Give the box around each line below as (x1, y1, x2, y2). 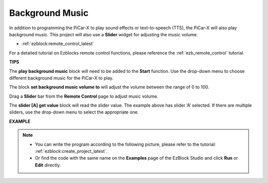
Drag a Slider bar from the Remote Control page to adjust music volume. (9, 93, 158, 99)
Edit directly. (35, 162, 61, 168)
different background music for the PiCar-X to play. (9, 75, 114, 81)
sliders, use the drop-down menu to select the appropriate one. (9, 109, 139, 115)
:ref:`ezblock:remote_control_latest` (21, 41, 94, 47)
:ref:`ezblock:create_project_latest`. (35, 148, 108, 154)
